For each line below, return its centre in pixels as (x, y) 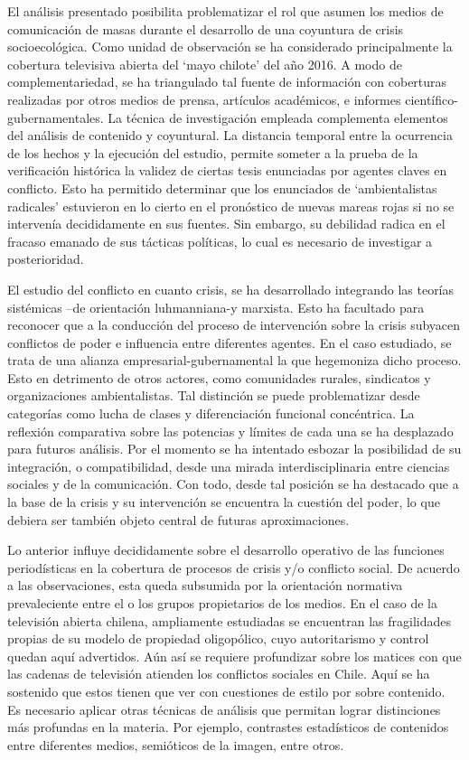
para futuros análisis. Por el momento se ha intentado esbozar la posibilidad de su (234, 449)
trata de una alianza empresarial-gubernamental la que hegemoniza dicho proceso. (234, 360)
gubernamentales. (56, 117)
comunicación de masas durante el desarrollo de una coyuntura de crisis (206, 28)
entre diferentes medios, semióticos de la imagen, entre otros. (176, 744)
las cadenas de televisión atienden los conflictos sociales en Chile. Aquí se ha (219, 674)
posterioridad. (46, 259)
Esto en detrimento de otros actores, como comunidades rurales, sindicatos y (219, 377)
